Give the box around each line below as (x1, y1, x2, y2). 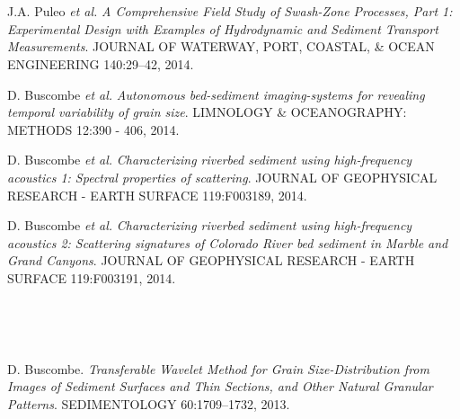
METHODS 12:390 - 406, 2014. (7, 120, 180, 138)
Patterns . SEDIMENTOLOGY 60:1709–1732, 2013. (7, 394, 290, 413)
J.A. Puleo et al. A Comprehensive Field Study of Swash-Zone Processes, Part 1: (7, 2, 453, 21)
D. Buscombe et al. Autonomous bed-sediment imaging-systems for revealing (7, 85, 425, 103)
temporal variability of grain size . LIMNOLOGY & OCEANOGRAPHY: (7, 103, 407, 121)
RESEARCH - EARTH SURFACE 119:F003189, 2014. (7, 185, 307, 204)
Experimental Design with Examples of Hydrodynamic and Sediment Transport (7, 19, 438, 38)
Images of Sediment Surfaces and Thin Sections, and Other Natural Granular (7, 377, 433, 396)
